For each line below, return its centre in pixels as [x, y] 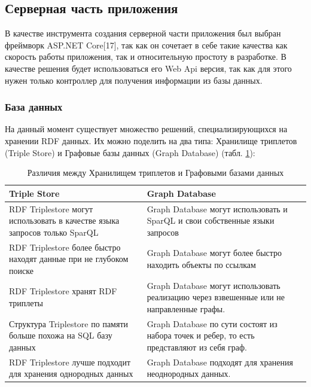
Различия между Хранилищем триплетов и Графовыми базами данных [155, 173]
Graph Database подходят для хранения [220, 362]
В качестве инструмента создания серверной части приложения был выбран [143, 33]
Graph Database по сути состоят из [212, 323]
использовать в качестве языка [64, 220]
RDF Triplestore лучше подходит [70, 362]
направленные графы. [186, 308]
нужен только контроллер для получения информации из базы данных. [134, 80]
